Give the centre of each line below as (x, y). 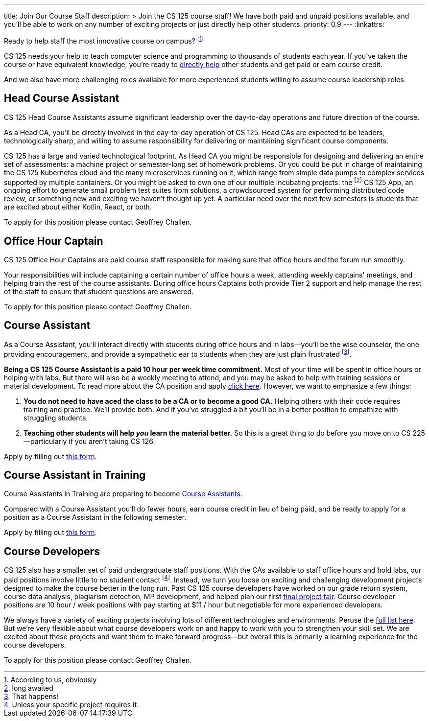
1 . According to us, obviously (50, 679)
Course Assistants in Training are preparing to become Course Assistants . (123, 494)
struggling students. (56, 418)
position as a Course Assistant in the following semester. (95, 517)
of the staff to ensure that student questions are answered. (99, 291)
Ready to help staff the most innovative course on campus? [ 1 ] (104, 40)
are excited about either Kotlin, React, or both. (78, 207)
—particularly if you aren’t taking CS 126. (89, 441)
